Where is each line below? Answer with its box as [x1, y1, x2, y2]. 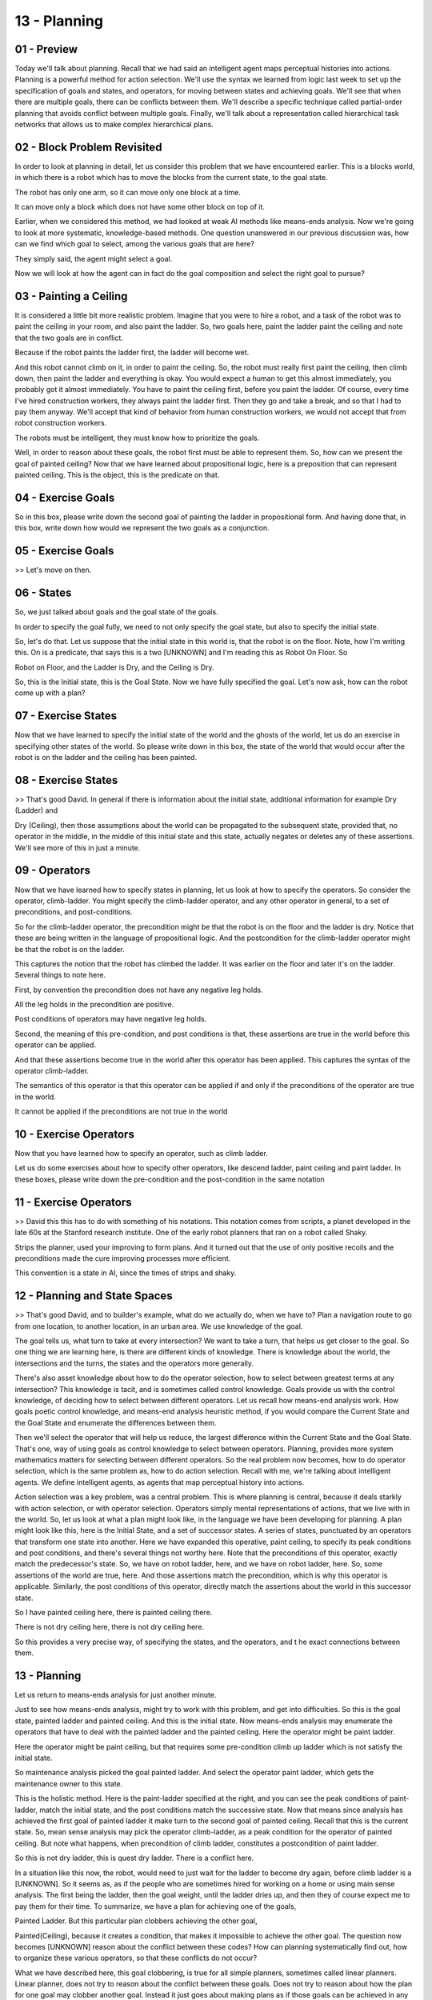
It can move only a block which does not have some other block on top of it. [14, 202, 266, 212]
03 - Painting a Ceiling [14, 289, 128, 303]
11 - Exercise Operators [14, 1195, 132, 1209]
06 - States [14, 586, 72, 600]
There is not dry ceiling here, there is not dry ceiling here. [14, 1622, 204, 1632]
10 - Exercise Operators [14, 1128, 135, 1141]
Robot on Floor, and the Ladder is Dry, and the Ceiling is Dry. [14, 662, 215, 672]
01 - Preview [14, 42, 78, 56]
